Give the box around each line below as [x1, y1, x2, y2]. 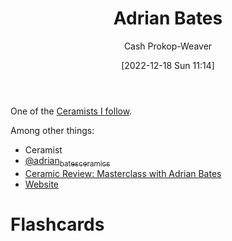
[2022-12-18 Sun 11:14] [121, 59, 215, 71]
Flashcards [10, 213, 105, 236]
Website [24, 178, 60, 190]
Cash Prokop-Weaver [123, 40, 213, 52]
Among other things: [10, 124, 95, 136]
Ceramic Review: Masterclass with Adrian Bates [24, 167, 222, 179]
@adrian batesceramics [24, 154, 111, 169]
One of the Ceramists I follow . [10, 105, 133, 117]
